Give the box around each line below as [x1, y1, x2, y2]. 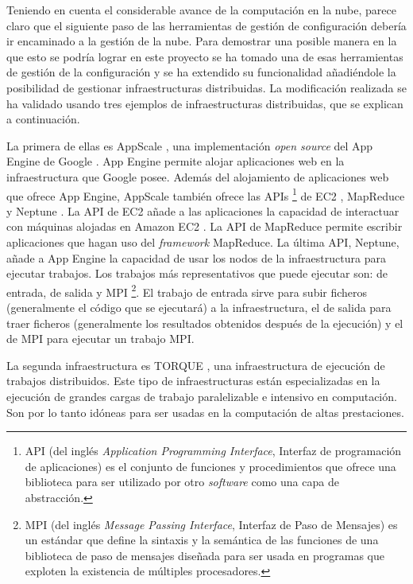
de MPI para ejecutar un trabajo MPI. [6, 330, 195, 347]
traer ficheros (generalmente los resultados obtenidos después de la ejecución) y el [6, 314, 403, 331]
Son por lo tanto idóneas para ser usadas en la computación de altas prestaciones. [6, 403, 404, 420]
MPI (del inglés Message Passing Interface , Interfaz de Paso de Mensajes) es [25, 516, 398, 532]
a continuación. [6, 111, 80, 127]
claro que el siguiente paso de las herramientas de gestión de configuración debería [6, 17, 407, 33]
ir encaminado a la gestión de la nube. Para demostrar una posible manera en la [6, 33, 397, 49]
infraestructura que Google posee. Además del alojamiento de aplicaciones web [6, 168, 389, 185]
